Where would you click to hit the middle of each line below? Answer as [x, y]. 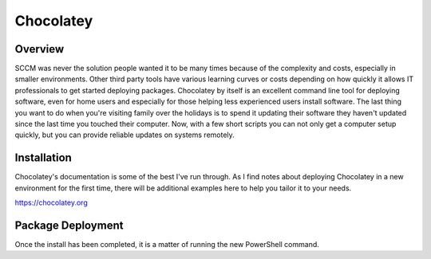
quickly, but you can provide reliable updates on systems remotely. [125, 135]
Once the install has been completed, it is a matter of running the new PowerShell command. [167, 244]
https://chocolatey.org [51, 202]
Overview [40, 49]
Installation [43, 158]
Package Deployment [69, 225]
